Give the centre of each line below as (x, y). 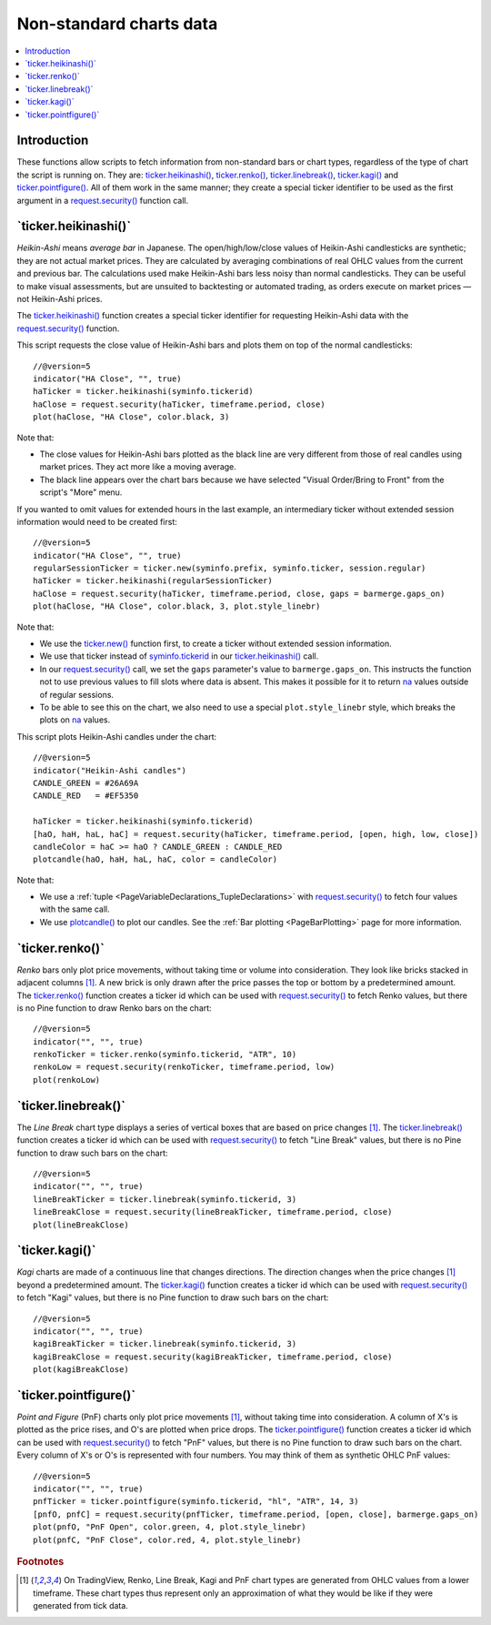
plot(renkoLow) (67, 1080)
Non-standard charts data (117, 24)
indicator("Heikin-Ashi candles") (110, 770)
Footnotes (40, 1561)
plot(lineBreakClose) (81, 1225)
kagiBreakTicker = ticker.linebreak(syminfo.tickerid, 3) (165, 1344)
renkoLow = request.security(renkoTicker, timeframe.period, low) (184, 1067)
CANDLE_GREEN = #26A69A (86, 783)
